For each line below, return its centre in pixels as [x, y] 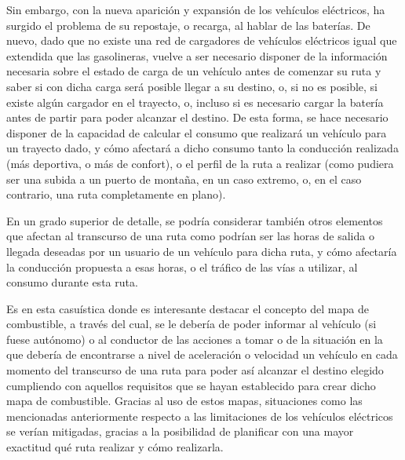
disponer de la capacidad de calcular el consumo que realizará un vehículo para [197, 132]
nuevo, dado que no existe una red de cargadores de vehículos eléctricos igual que [202, 40]
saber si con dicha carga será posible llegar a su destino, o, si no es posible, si [192, 86]
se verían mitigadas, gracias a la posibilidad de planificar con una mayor [180, 431]
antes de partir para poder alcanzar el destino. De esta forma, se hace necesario [197, 117]
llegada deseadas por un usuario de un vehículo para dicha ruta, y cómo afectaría [202, 251]
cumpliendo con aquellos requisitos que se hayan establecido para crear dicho [191, 385]
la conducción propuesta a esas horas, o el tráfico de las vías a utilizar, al [182, 267]
